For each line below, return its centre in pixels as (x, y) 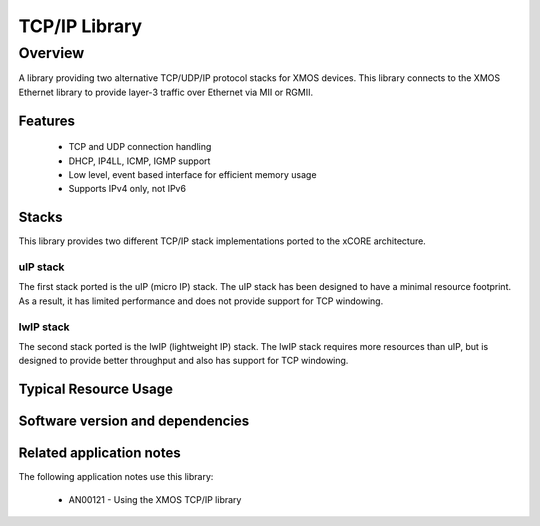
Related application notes (99, 453)
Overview (51, 53)
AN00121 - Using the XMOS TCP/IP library (155, 499)
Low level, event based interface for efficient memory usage (192, 174)
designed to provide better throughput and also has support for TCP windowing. (183, 361)
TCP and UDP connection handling (140, 147)
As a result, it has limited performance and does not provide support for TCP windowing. (201, 301)
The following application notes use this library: (116, 477)
